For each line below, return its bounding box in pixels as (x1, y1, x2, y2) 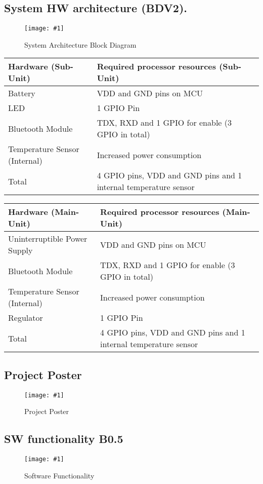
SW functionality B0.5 (4, 431, 123, 446)
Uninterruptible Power (8, 233, 87, 245)
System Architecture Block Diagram (24, 39, 137, 50)
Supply (8, 244, 33, 256)
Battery (8, 87, 35, 99)
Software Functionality (24, 470, 95, 480)
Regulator (8, 312, 43, 324)
